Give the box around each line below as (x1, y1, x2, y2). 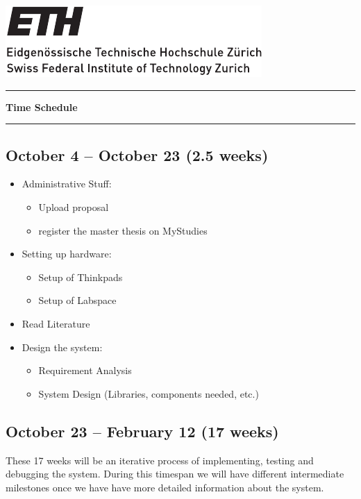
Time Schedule (6, 99, 78, 114)
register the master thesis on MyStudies (38, 223, 208, 237)
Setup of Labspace (38, 293, 117, 307)
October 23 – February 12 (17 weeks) (6, 420, 279, 441)
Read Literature (22, 316, 90, 330)
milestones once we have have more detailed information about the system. (6, 480, 324, 494)
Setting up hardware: (22, 246, 112, 261)
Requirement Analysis (38, 363, 132, 378)
